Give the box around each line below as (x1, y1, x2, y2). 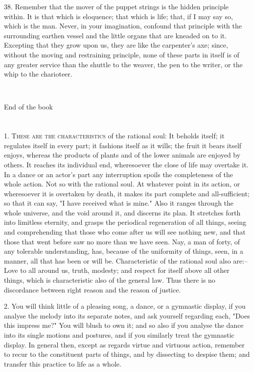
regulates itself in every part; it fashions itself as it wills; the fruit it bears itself (4, 140, 242, 150)
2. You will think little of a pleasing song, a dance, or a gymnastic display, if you (4, 301, 246, 311)
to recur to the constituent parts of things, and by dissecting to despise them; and (4, 349, 250, 359)
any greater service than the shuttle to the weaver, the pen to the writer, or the (4, 59, 243, 69)
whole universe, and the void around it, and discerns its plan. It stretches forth (4, 207, 241, 217)
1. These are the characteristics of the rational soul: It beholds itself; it (4, 131, 225, 141)
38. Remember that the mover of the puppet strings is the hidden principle (4, 1, 229, 11)
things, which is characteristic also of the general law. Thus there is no (4, 275, 215, 285)
